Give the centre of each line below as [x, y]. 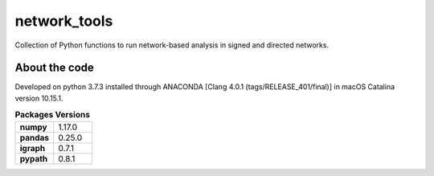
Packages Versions [52, 115]
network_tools [64, 21]
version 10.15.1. [39, 98]
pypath [34, 158]
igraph [33, 148]
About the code [54, 68]
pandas [35, 137]
